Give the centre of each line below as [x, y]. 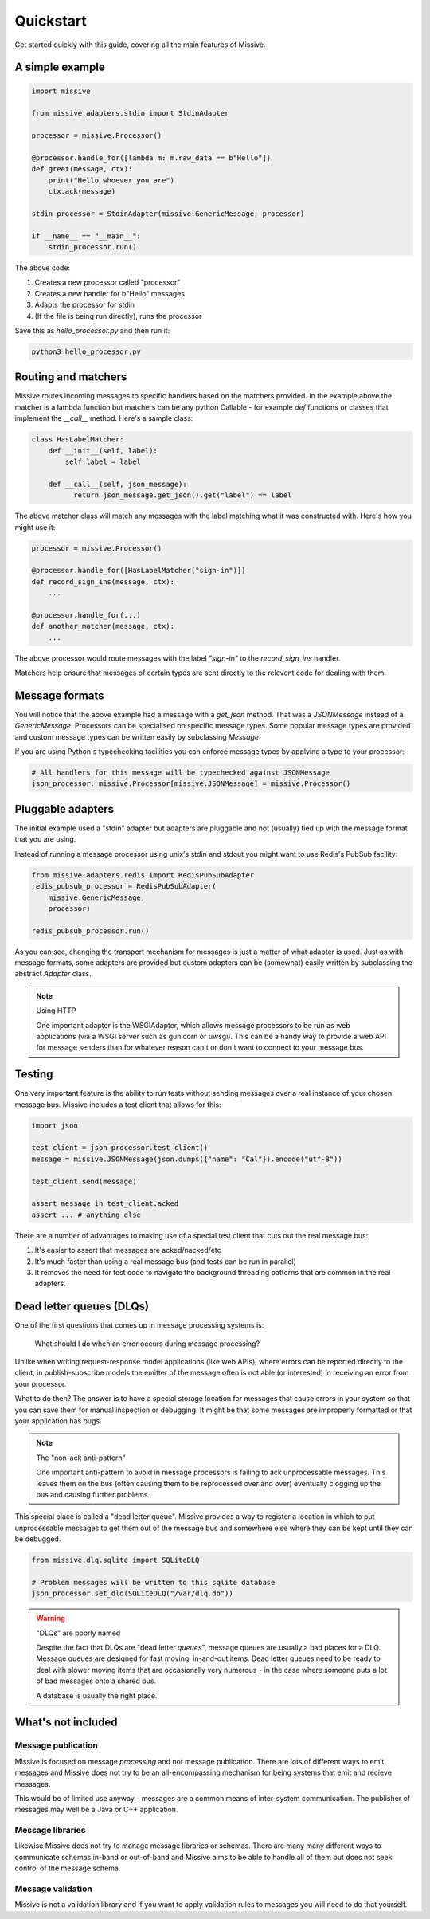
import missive [61, 91]
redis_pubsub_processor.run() [90, 931]
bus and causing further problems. [93, 1494]
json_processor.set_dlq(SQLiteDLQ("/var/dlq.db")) [133, 1593]
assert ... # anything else [86, 1215]
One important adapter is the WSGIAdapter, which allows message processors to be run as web [193, 1025]
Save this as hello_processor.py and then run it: [92, 330]
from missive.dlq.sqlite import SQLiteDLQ [115, 1560]
